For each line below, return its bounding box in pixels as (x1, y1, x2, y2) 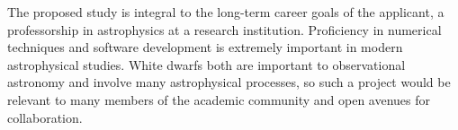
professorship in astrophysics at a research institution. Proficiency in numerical (7, 20, 442, 39)
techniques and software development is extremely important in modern (7, 38, 403, 56)
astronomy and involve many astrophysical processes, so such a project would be (7, 73, 451, 91)
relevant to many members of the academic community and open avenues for (7, 90, 430, 108)
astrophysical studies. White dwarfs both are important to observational (7, 55, 406, 74)
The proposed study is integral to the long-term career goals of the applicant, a (7, 3, 445, 21)
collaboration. (7, 108, 83, 126)
